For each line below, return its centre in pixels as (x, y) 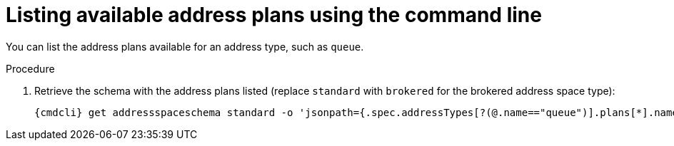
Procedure (30, 68)
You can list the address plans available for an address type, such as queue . (185, 46)
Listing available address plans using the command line (274, 15)
